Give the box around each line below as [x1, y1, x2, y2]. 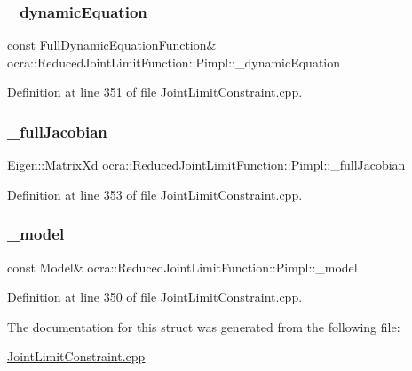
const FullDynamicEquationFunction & [7, 36, 217, 54]
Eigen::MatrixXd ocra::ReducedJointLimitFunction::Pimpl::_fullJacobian [7, 155, 406, 174]
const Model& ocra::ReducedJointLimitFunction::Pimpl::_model [7, 257, 358, 276]
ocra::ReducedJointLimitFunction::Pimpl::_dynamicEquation [7, 52, 341, 71]
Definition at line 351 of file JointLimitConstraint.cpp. [7, 83, 303, 101]
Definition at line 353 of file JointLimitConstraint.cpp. [7, 185, 303, 203]
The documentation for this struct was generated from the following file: [7, 317, 400, 335]
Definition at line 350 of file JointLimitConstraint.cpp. [7, 288, 303, 306]
